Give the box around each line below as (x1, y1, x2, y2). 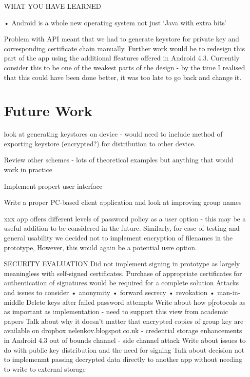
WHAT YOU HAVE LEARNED (4, 1, 101, 11)
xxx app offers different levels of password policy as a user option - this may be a (4, 213, 246, 223)
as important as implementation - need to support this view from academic (4, 306, 229, 317)
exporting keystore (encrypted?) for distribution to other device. (4, 138, 196, 148)
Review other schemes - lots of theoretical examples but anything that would (4, 155, 233, 165)
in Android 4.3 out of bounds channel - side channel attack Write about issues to (4, 335, 246, 345)
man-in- (217, 287, 241, 297)
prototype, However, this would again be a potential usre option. (4, 242, 197, 252)
